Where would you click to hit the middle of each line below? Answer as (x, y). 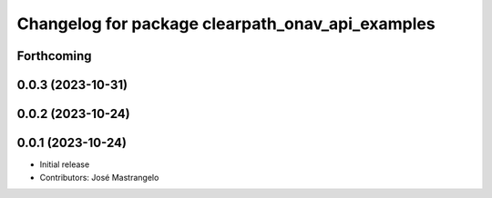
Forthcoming (54, 56)
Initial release (65, 164)
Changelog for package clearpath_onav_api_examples (226, 24)
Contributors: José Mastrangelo (99, 177)
